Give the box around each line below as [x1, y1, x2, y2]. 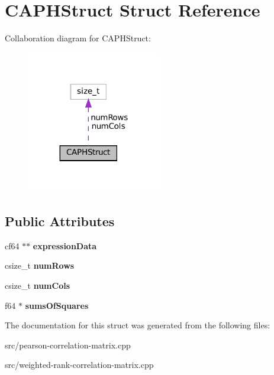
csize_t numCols [5, 279, 70, 292]
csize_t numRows [5, 259, 75, 272]
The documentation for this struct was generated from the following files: [5, 319, 270, 331]
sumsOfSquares [25, 299, 89, 311]
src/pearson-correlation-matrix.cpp [5, 338, 131, 351]
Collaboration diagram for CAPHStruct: [5, 32, 151, 44]
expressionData [33, 239, 97, 252]
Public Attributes [5, 212, 115, 230]
